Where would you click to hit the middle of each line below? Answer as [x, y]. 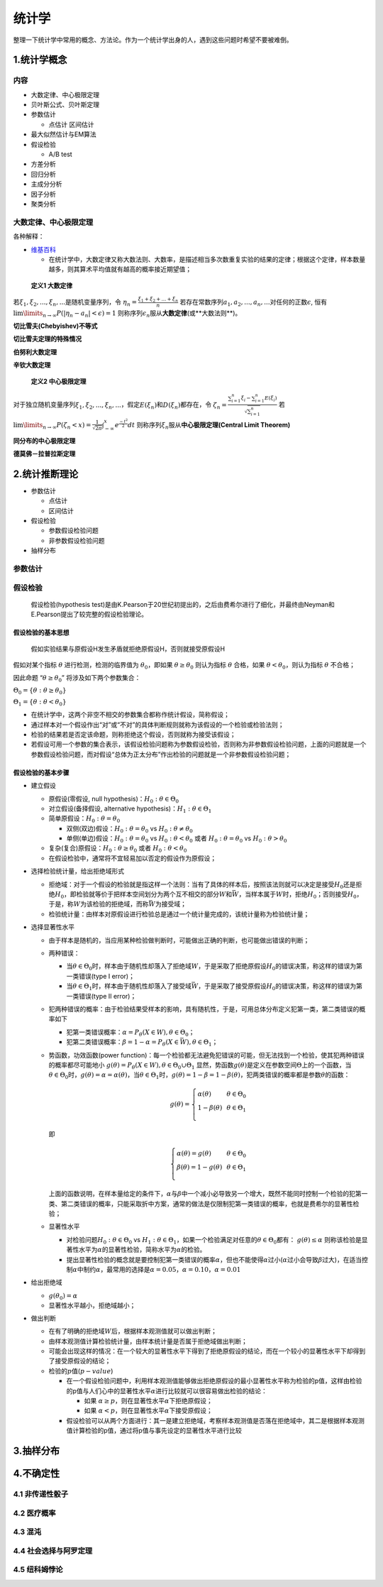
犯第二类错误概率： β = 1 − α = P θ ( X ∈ [123, 1043]
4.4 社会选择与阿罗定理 [53, 1551]
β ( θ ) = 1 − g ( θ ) [199, 1167]
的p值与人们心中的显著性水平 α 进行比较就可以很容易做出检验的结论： [167, 1390]
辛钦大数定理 [32, 365]
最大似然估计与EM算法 [64, 134]
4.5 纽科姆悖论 [38, 1570]
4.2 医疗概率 [34, 1513]
